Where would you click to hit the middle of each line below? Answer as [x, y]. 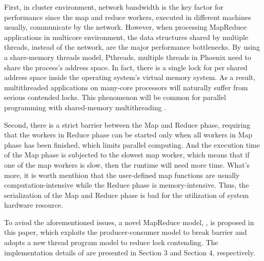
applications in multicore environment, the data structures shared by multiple [126, 37]
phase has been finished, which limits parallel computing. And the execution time [132, 144]
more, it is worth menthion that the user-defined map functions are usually [122, 175]
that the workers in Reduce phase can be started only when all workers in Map [128, 135]
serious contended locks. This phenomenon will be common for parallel [115, 97]
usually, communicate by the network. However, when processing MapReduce [126, 27]
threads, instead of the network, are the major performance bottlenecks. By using [132, 47]
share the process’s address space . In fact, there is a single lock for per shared [126, 67]
